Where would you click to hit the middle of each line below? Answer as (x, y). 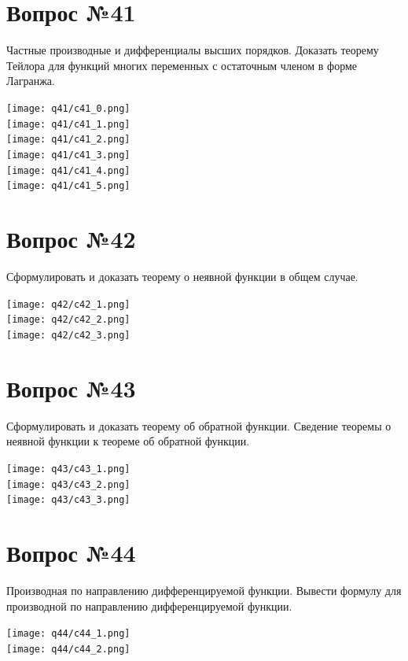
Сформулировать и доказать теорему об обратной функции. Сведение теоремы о (199, 425)
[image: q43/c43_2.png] (68, 484)
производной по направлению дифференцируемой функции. (149, 606)
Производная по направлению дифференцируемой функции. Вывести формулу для (204, 590)
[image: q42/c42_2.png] (68, 320)
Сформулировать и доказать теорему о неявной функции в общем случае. (182, 276)
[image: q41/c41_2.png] (68, 140)
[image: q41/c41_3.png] (68, 155)
